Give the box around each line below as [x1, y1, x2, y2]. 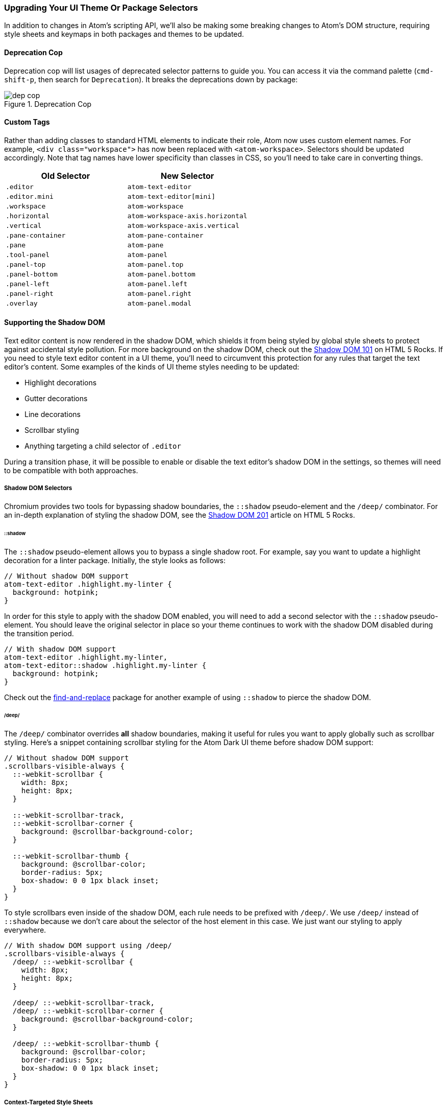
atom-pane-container [127, 231, 204, 239]
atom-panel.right [127, 289, 192, 297]
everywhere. [4, 926, 46, 935]
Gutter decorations [24, 394, 88, 403]
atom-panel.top [127, 260, 184, 268]
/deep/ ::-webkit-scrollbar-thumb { [12, 1039, 159, 1048]
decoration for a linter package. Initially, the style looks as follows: [4, 556, 226, 565]
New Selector [161, 170, 214, 181]
